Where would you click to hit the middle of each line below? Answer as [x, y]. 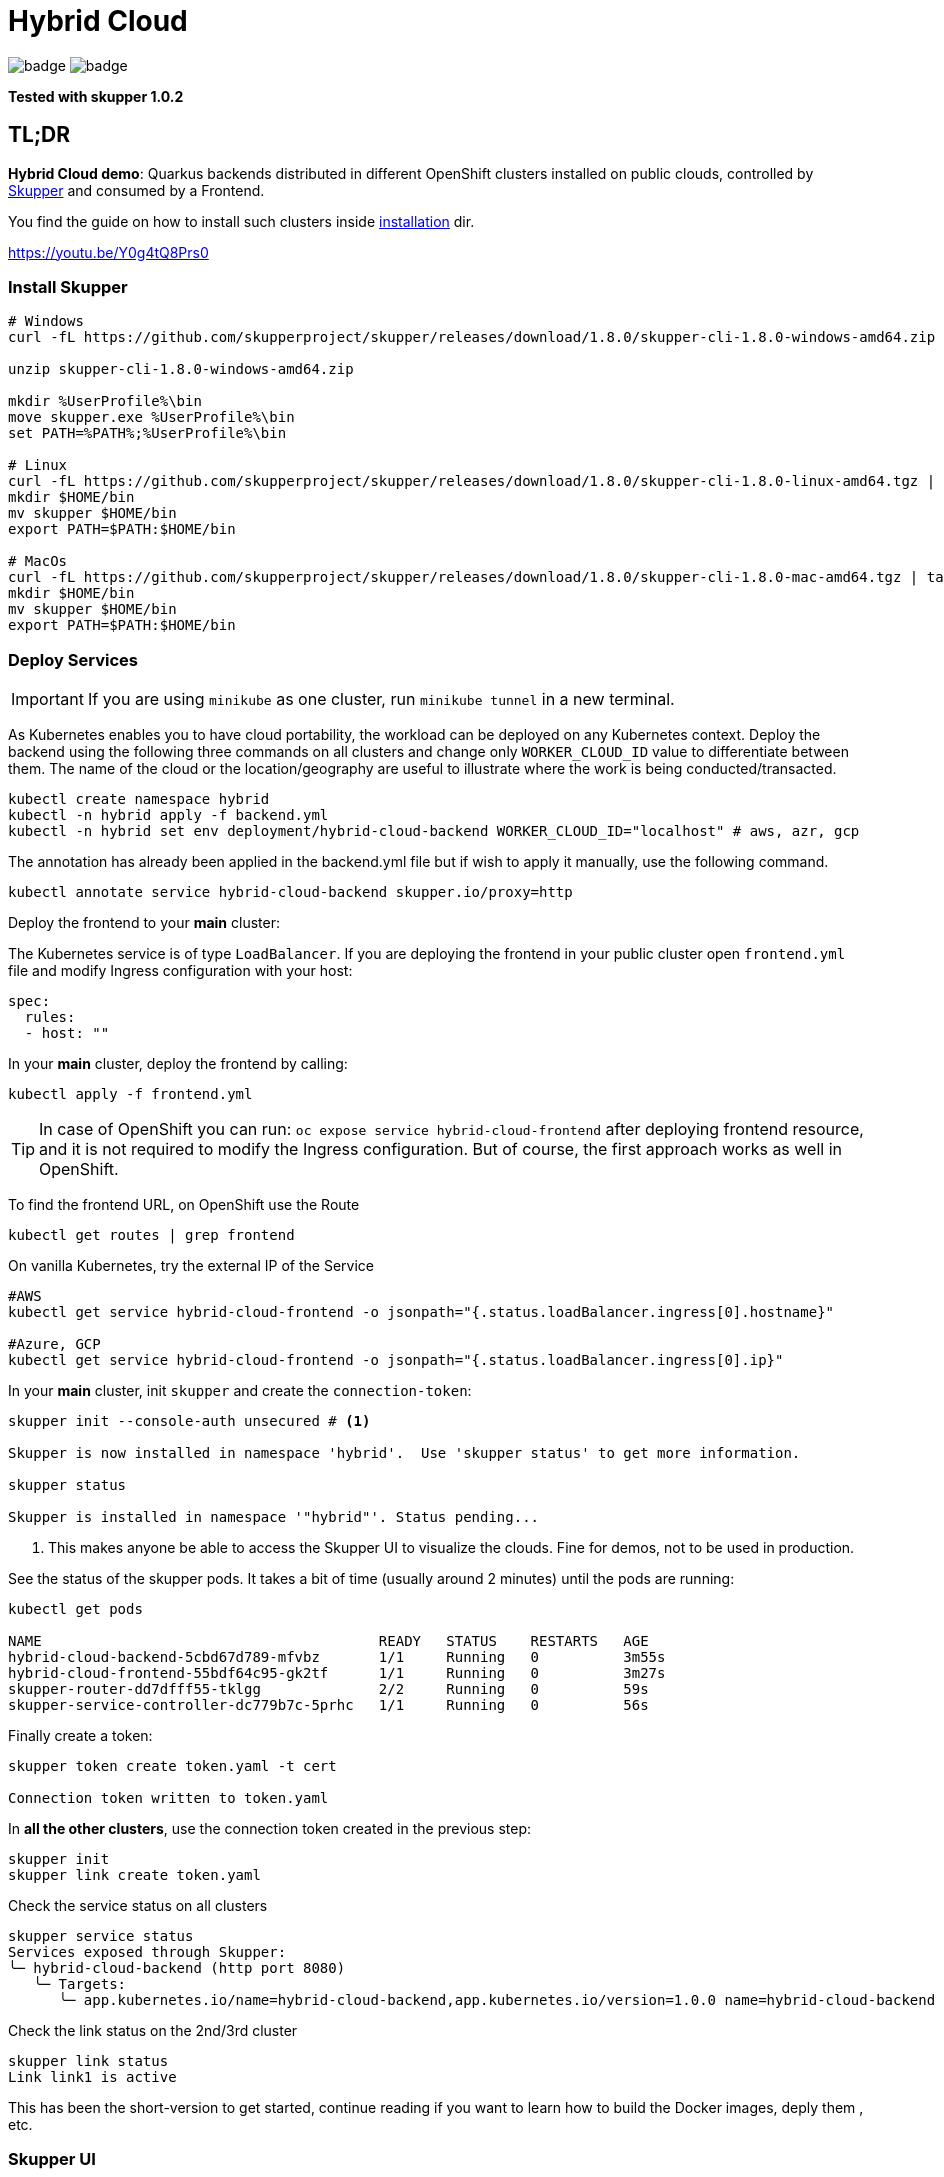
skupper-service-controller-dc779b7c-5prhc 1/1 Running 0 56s [328, 1705]
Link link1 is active [92, 2077]
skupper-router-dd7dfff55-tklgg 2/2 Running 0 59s [328, 1689]
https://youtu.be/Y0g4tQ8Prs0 [108, 252]
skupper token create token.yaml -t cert [172, 1766]
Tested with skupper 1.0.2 [96, 96]
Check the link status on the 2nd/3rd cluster [153, 2031]
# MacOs [38, 561]
